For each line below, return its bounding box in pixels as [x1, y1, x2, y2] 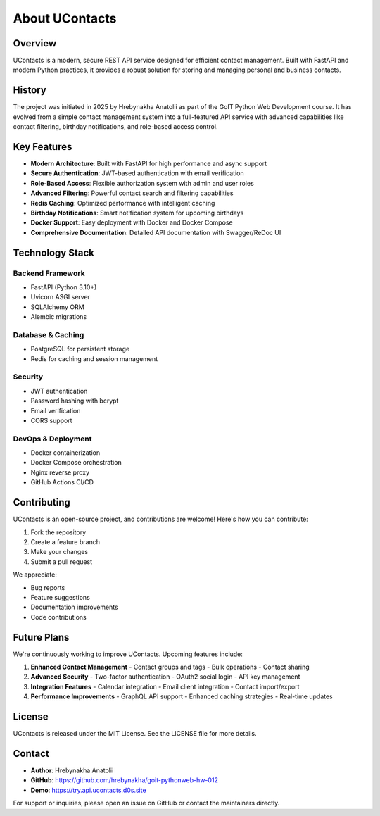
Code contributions [30, 613, 87, 621]
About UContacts [13, 11, 117, 26]
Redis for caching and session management [30, 354, 158, 363]
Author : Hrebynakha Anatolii [30, 766, 114, 774]
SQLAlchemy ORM [30, 303, 84, 311]
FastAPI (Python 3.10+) [30, 282, 97, 291]
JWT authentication [30, 387, 88, 395]
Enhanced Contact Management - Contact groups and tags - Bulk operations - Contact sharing [30, 663, 310, 671]
